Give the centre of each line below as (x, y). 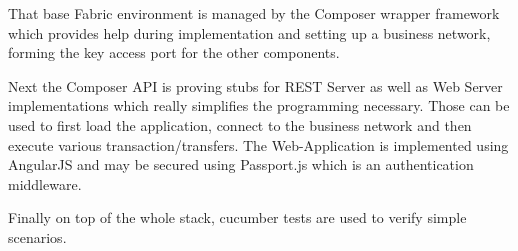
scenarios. (37, 236)
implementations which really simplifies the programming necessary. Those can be (259, 105)
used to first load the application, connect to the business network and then (240, 124)
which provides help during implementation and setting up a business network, (249, 32)
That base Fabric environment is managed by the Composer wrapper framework (254, 13)
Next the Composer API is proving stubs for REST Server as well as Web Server (255, 85)
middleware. (45, 183)
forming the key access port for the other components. (174, 52)
